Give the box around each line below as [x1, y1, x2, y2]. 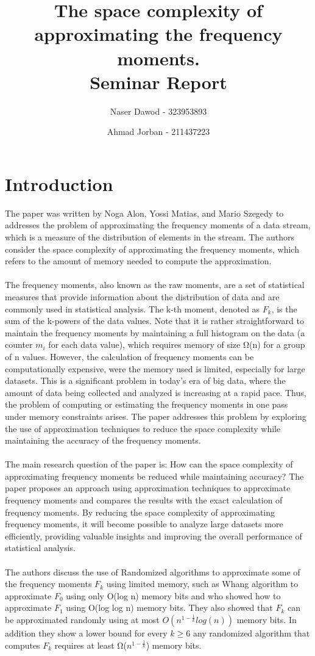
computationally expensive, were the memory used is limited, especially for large [5, 362, 305, 375]
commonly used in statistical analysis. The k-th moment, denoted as [5, 302, 260, 315]
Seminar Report [90, 69, 227, 94]
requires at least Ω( [54, 638, 127, 651]
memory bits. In [236, 613, 297, 625]
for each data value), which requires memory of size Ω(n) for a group [48, 338, 305, 351]
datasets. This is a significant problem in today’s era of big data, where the [5, 374, 286, 387]
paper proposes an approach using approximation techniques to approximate [5, 481, 291, 494]
